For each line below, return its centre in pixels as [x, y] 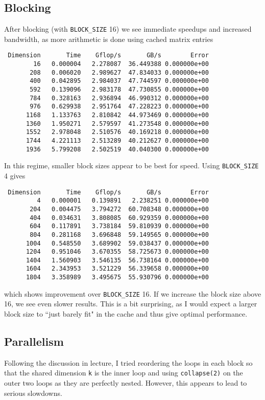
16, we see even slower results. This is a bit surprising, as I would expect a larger [131, 304]
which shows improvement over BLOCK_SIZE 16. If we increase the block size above [133, 293]
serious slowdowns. [33, 393]
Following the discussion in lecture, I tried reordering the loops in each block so [128, 362]
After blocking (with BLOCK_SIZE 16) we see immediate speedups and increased [128, 29]
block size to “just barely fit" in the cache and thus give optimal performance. [126, 314]
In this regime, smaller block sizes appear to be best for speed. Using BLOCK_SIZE [131, 165]
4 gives [15, 175]
